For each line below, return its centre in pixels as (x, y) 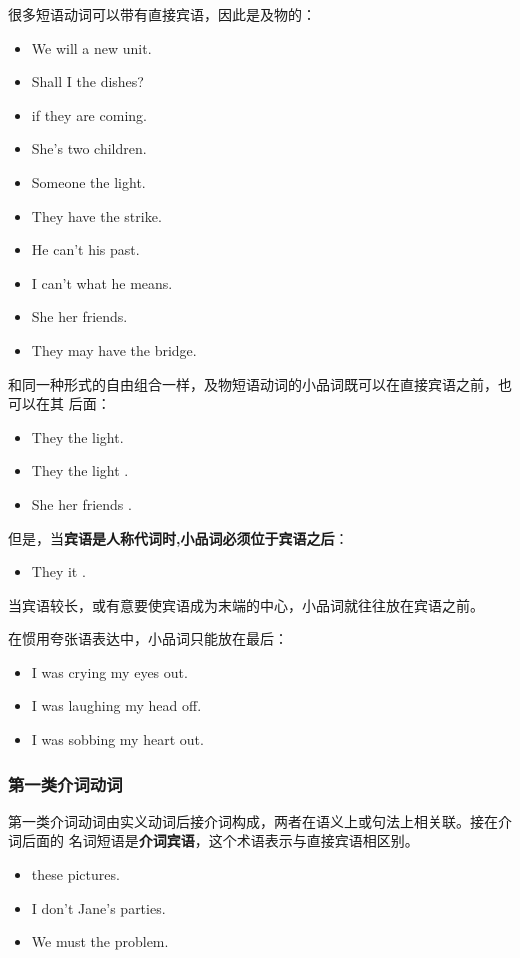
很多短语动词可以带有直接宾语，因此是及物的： (162, 14)
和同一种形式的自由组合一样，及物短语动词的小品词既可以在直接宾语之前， (253, 383)
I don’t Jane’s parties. (98, 907)
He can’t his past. (85, 249)
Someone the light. (88, 181)
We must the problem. (100, 941)
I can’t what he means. (102, 282)
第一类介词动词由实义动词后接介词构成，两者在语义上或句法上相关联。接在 (253, 820)
